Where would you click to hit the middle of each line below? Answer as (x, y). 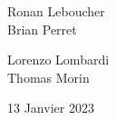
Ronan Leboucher (56, 11)
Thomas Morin (48, 77)
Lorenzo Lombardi (58, 60)
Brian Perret (42, 29)
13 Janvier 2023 (51, 108)
